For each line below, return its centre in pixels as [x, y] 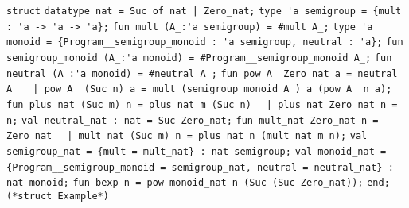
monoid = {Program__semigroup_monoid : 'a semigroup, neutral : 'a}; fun [205, 42]
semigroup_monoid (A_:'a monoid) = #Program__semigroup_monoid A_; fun [199, 58]
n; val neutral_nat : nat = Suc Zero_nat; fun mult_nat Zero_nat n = [193, 120]
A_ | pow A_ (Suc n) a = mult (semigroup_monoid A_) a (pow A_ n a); [199, 89]
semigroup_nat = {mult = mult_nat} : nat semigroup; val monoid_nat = [197, 151]
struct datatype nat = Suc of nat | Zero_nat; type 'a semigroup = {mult [204, 11]
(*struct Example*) [58, 196]
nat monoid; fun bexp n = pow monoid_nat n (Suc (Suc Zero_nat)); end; [198, 183]
